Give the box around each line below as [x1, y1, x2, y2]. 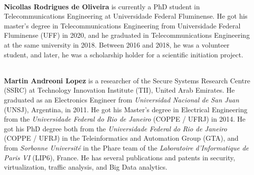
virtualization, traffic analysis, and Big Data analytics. [4, 162, 168, 172]
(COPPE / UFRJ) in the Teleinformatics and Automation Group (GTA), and [4, 133, 239, 143]
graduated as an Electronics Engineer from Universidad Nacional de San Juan [4, 94, 239, 104]
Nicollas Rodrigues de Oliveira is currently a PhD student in [4, 1, 200, 11]
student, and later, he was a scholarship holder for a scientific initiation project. [4, 49, 243, 59]
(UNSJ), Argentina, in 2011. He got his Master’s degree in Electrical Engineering [4, 104, 248, 114]
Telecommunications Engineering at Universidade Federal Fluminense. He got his [4, 11, 248, 21]
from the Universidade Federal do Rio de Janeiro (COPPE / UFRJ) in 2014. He [4, 114, 246, 124]
